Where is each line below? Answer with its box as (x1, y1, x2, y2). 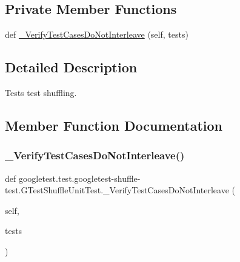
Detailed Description (5, 58, 138, 77)
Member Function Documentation (5, 115, 223, 134)
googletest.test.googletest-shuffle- (18, 171, 141, 184)
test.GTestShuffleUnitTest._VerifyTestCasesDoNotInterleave (5, 184, 229, 196)
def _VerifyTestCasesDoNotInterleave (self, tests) (5, 28, 188, 41)
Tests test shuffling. (5, 86, 77, 98)
